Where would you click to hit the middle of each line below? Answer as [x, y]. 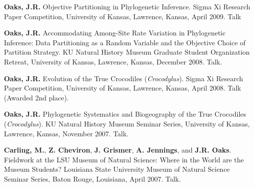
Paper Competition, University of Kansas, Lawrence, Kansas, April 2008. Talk [123, 88]
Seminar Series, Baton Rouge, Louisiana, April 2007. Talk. [92, 178]
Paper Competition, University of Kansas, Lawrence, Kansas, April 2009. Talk [123, 16]
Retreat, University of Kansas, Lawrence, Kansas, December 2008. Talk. [113, 61]
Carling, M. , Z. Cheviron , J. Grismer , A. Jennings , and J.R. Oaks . [118, 150]
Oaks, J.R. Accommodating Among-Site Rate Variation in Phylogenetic [115, 33]
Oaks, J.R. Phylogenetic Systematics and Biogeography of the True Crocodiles [125, 114]
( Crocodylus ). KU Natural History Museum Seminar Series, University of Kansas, [127, 123]
